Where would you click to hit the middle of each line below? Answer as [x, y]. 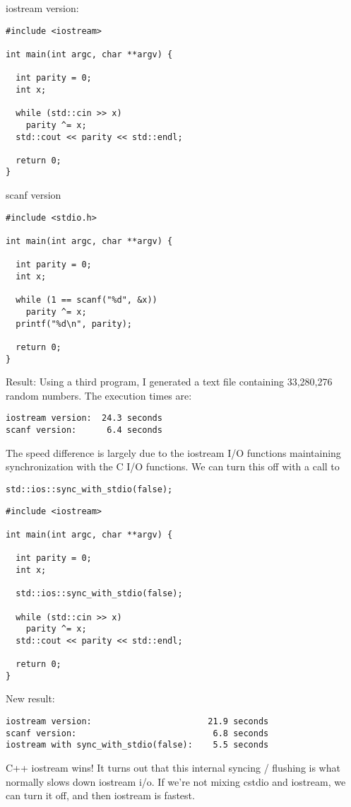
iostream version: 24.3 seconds [84, 418]
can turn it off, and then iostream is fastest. [100, 795]
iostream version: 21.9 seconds [137, 722]
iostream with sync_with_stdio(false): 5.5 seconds [137, 745]
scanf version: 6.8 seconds [137, 733]
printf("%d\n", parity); [74, 324]
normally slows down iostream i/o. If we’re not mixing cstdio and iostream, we [176, 781]
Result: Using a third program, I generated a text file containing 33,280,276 [169, 382]
